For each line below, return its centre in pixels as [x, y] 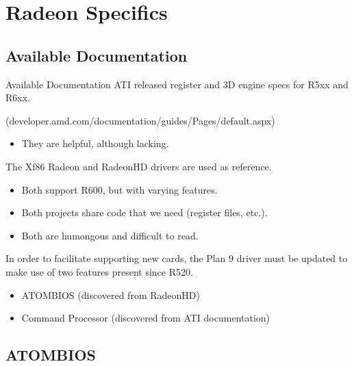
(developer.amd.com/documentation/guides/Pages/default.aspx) [140, 120]
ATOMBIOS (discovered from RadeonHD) [111, 295]
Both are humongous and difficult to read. [110, 235]
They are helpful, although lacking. [95, 143]
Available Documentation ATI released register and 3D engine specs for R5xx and [177, 84]
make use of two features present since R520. [99, 271]
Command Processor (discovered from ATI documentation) [146, 318]
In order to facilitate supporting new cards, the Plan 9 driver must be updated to [177, 258]
